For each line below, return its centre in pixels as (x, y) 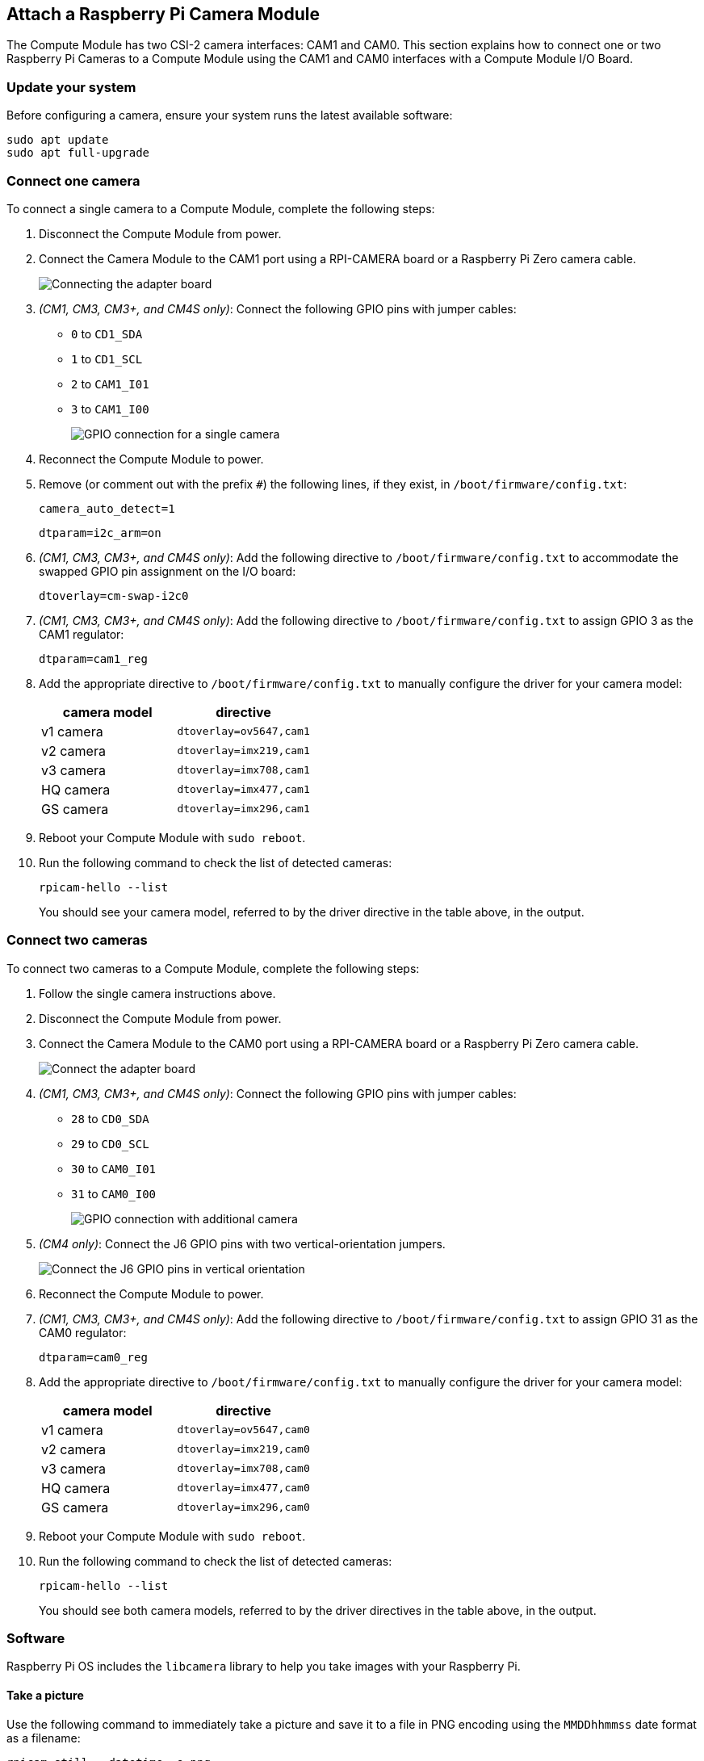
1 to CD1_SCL (107, 358)
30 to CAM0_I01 (114, 1168)
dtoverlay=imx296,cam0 (243, 1507)
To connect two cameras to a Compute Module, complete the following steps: (213, 968)
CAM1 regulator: (82, 634)
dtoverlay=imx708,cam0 (243, 1469)
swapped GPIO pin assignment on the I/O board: (168, 571)
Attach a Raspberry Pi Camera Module (163, 14)
